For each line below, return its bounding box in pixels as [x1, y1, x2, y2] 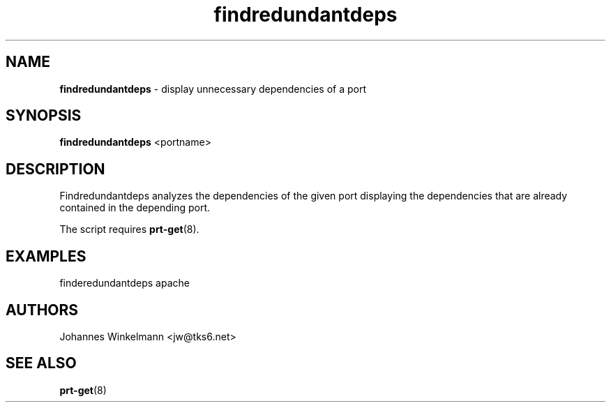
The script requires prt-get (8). [59, 223, 199, 236]
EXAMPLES [6, 247, 86, 265]
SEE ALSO [6, 354, 77, 372]
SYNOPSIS [6, 107, 82, 125]
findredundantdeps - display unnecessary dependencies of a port [59, 82, 367, 95]
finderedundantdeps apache [59, 277, 190, 289]
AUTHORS [6, 301, 79, 319]
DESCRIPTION [6, 160, 105, 178]
